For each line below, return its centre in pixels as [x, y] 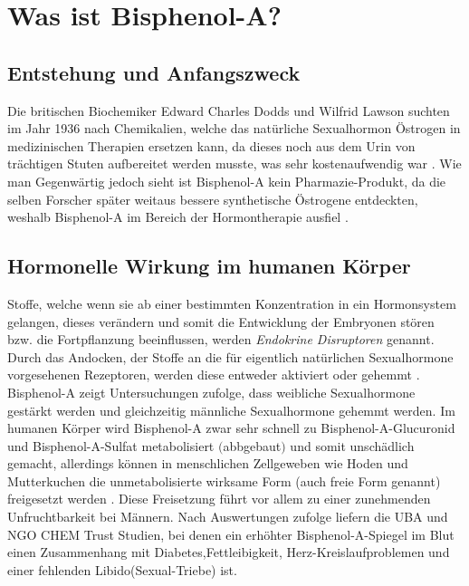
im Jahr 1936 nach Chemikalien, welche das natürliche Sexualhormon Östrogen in [234, 128]
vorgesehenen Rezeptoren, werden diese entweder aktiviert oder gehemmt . [214, 375]
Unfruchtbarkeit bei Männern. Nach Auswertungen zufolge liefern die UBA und [228, 517]
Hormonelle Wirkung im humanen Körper [209, 266]
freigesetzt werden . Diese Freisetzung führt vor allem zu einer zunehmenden [219, 499]
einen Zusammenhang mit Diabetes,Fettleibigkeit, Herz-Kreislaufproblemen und [229, 552]
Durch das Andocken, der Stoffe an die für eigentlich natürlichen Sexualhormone [230, 356]
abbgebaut [252, 445]
